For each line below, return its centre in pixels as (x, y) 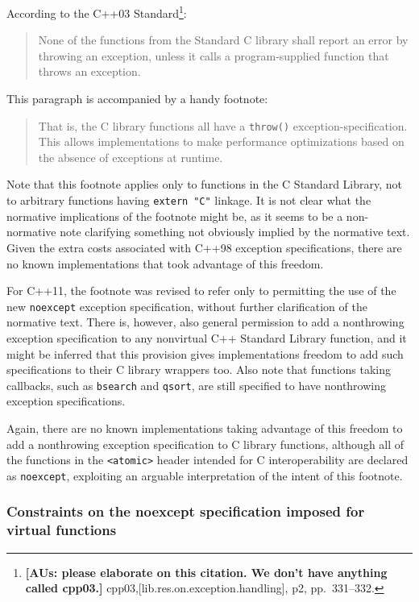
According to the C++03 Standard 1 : (97, 12)
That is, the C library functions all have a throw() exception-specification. (223, 125)
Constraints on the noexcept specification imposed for (186, 511)
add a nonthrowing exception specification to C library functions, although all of (205, 444)
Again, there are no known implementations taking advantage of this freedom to (205, 428)
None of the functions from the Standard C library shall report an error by (223, 40)
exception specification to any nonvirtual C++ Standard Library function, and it (207, 337)
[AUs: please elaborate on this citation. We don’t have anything (206, 572)
